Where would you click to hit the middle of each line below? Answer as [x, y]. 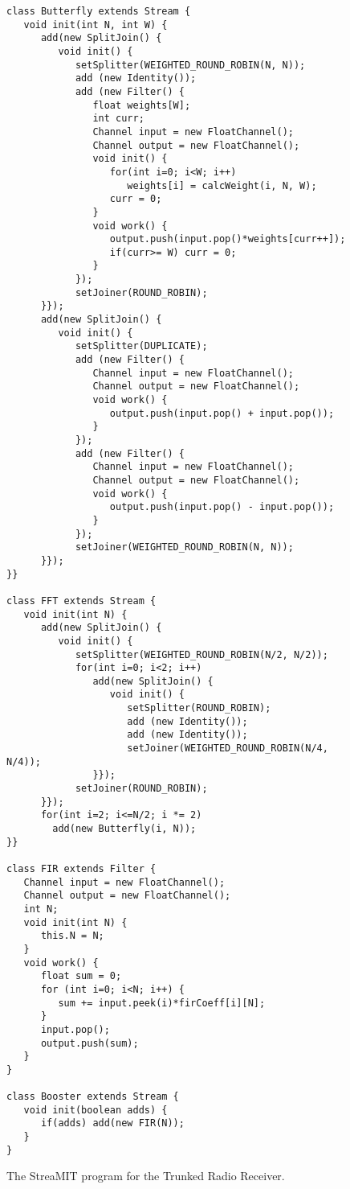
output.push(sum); [90, 1043]
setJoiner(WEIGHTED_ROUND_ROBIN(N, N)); [184, 547]
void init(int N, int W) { [96, 25]
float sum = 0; [81, 976]
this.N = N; [72, 936]
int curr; [118, 119]
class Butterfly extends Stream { [99, 11]
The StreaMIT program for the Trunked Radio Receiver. [146, 1176]
